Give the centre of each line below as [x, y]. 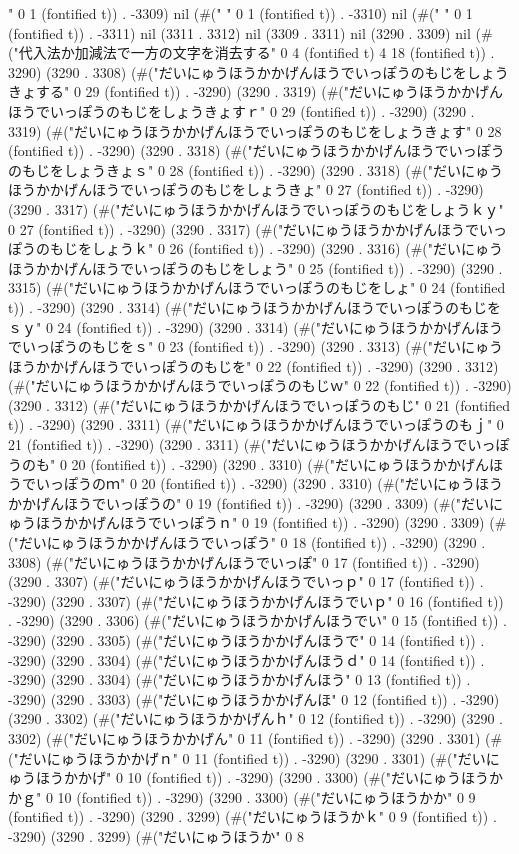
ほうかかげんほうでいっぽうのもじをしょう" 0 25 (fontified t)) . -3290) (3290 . [255, 267]
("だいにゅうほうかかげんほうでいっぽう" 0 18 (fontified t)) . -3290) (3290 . [247, 542]
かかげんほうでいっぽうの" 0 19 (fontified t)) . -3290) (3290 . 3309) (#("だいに [256, 502]
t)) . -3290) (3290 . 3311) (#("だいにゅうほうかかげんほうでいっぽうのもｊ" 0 [256, 424]
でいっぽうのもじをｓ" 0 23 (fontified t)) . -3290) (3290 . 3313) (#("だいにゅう [256, 346]
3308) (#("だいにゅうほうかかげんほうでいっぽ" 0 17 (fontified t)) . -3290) [244, 561]
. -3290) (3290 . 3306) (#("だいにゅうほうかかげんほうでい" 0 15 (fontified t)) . [257, 620]
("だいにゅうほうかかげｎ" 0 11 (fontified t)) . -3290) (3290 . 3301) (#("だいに [254, 757]
